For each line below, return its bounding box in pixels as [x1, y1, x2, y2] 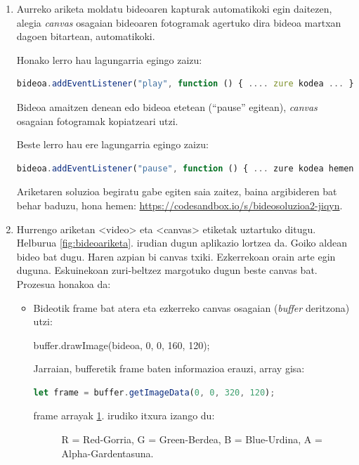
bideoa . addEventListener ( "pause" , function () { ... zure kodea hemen [16, 163, 354, 173]
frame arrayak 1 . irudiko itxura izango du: [33, 408, 215, 423]
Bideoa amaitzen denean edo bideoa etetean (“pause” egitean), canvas [16, 99, 318, 114]
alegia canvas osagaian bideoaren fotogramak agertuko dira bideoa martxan [16, 15, 341, 30]
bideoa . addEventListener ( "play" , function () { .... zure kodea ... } [16, 79, 354, 89]
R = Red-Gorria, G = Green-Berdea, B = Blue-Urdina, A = [61, 432, 322, 447]
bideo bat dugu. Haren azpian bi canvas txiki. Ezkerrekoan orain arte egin [16, 249, 336, 263]
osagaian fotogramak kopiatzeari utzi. [16, 113, 178, 128]
